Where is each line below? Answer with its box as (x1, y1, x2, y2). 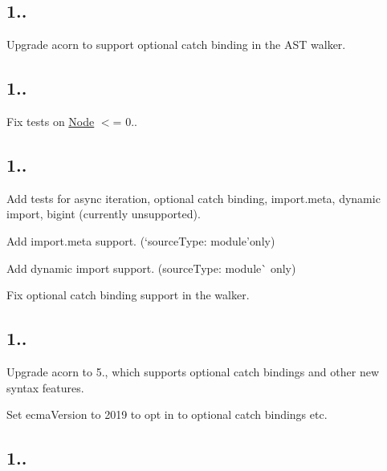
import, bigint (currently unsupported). (6, 205, 201, 222)
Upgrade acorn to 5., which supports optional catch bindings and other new (6, 363, 379, 380)
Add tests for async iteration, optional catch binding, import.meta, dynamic (6, 189, 381, 206)
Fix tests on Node (6, 113, 95, 129)
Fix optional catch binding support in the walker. (6, 286, 250, 303)
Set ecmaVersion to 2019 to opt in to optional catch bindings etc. (6, 406, 328, 423)
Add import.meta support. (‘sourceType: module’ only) (6, 232, 275, 249)
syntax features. (6, 379, 84, 396)
